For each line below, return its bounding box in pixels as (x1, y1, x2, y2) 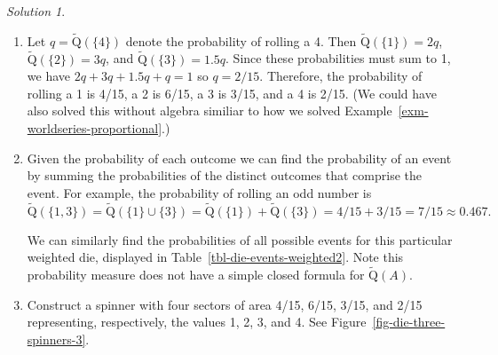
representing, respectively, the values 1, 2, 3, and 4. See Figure (27, 312, 367, 331)
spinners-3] (27, 329, 86, 348)
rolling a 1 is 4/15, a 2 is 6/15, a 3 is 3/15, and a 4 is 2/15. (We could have (27, 83, 437, 102)
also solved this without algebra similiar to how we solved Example (27, 101, 392, 120)
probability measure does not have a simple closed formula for (27, 265, 365, 283)
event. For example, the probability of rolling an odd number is (27, 183, 372, 201)
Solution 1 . (6, 2, 66, 20)
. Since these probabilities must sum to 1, (225, 49, 451, 67)
